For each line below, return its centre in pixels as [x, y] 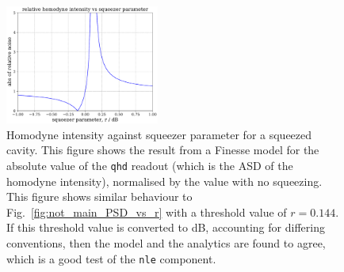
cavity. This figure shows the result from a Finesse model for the [163, 150]
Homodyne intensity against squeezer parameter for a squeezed [159, 134]
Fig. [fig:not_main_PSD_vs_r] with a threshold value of [147, 212]
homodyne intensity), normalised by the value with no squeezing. [164, 181]
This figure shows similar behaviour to [99, 196]
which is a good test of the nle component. [111, 258]
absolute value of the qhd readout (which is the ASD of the [150, 165]
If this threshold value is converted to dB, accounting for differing [166, 227]
